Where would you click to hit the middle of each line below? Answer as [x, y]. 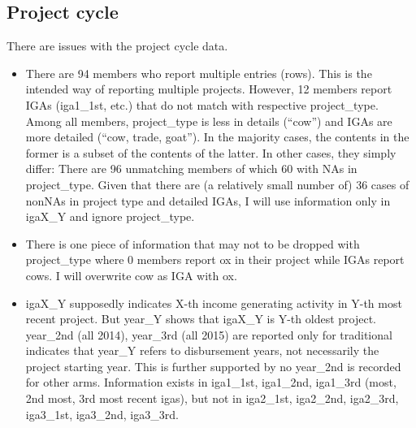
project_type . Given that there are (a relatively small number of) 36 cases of [217, 184]
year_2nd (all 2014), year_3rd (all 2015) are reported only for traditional [209, 334]
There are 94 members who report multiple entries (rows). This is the [199, 73]
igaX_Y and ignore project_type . [110, 216]
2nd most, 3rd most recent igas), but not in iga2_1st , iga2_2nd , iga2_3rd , [212, 398]
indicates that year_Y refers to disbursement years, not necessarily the [202, 350]
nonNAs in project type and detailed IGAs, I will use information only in [208, 200]
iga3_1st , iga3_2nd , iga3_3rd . [102, 414]
